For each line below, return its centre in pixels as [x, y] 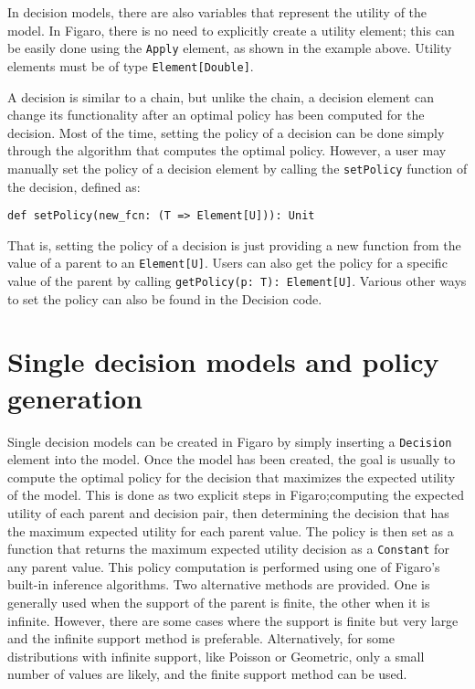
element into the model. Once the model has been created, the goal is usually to [232, 459]
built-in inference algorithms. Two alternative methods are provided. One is [219, 584]
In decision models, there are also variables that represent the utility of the [217, 12]
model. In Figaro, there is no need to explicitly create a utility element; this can [231, 30]
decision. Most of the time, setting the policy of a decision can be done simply [226, 132]
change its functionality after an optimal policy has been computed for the [216, 115]
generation [75, 397]
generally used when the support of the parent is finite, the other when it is [219, 603]
